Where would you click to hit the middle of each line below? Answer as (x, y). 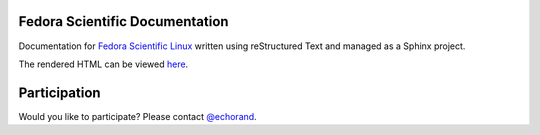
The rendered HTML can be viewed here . (103, 64)
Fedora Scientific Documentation (123, 21)
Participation (59, 92)
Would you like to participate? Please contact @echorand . (137, 116)
